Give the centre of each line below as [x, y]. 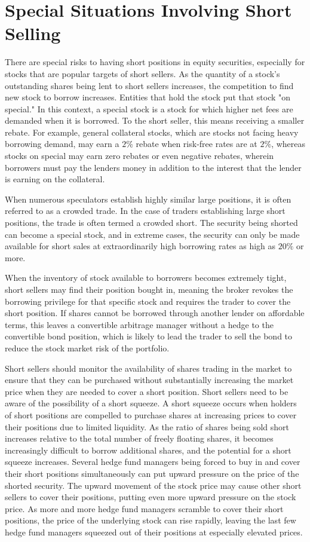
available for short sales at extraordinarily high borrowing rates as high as [140, 246]
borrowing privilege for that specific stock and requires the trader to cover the [148, 301]
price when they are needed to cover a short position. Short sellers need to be [147, 391]
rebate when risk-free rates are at [197, 144]
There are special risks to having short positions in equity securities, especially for [155, 62]
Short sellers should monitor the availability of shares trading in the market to [148, 368]
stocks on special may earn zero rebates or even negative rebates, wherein [139, 156]
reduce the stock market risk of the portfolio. [87, 347]
